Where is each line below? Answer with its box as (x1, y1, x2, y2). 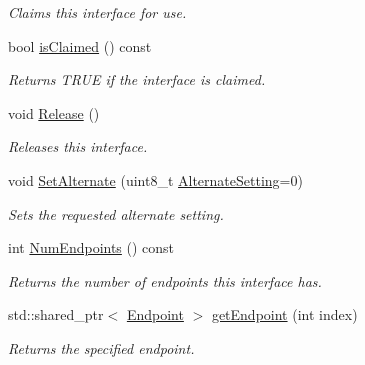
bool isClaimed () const (8, 35, 152, 56)
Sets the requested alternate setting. (8, 203, 224, 224)
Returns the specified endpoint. (8, 337, 195, 358)
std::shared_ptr (8, 304, 104, 325)
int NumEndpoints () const (8, 237, 175, 258)
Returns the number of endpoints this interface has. (8, 270, 322, 291)
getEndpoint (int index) (211, 304, 358, 325)
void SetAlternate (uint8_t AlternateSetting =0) (8, 169, 303, 190)
